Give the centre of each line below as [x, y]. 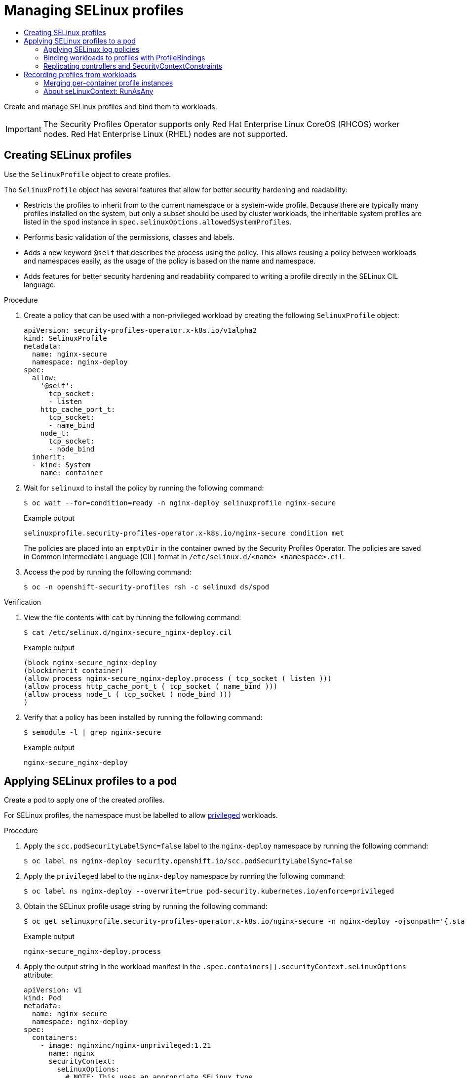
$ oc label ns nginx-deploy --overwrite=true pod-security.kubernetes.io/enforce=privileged [209, 891]
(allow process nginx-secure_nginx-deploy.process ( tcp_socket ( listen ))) [178, 678]
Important [23, 129]
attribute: [39, 975]
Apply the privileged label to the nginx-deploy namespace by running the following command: [184, 876]
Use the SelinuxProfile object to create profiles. [87, 174]
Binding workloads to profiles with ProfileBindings [124, 57]
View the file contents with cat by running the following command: [133, 617]
